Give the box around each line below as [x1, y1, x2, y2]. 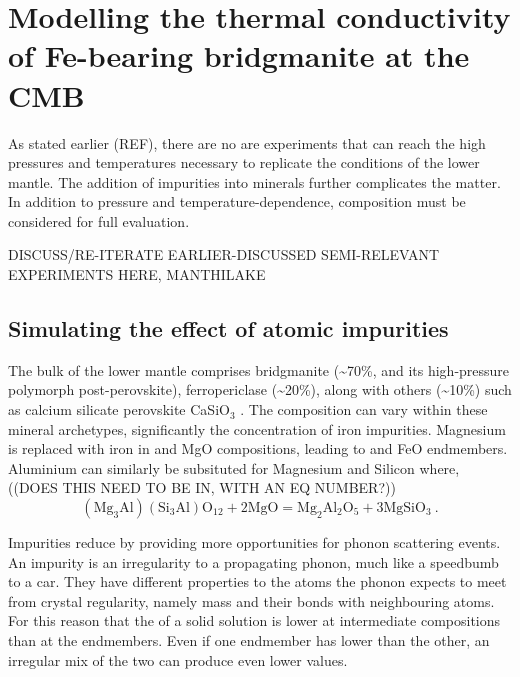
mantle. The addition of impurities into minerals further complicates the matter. [8, 171, 501, 192]
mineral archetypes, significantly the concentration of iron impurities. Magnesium [8, 418, 506, 439]
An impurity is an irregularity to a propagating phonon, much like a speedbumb [8, 551, 499, 572]
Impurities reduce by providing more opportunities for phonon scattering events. [8, 532, 501, 553]
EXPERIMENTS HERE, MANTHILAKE [8, 264, 266, 285]
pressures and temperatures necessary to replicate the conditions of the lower [8, 152, 480, 173]
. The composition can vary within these [240, 399, 488, 420]
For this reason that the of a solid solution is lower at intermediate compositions [8, 610, 501, 631]
